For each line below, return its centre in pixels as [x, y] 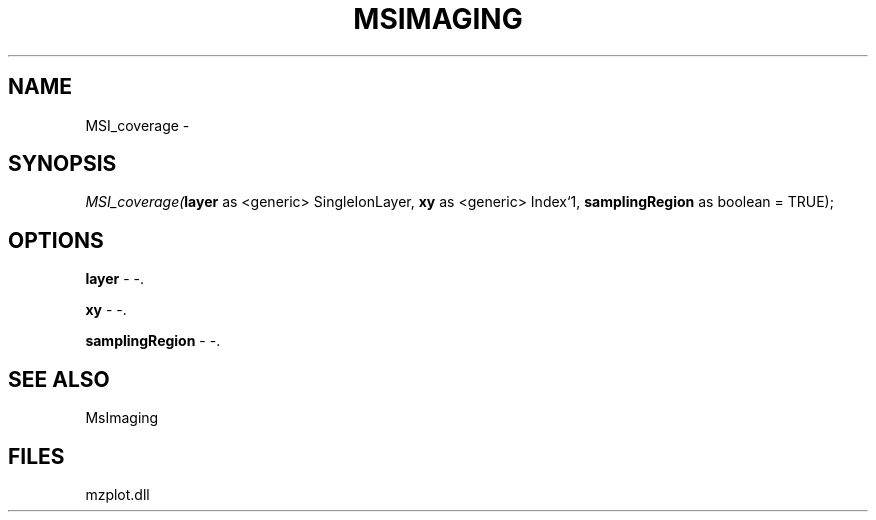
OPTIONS [56, 240]
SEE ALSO [59, 379]
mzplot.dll [117, 494]
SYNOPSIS [62, 164]
